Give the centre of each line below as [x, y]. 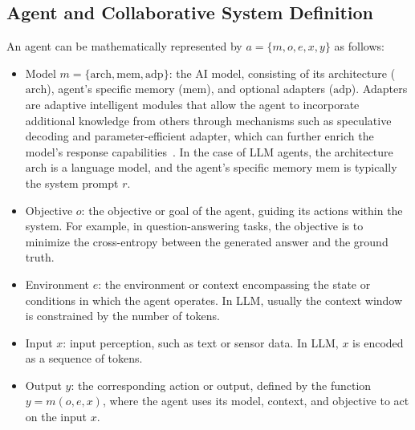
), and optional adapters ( [270, 89]
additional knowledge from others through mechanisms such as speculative [208, 120]
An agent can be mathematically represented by [124, 46]
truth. [40, 257]
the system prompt [72, 183]
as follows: [359, 46]
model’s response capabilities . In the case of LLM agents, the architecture [209, 151]
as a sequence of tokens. [84, 358]
